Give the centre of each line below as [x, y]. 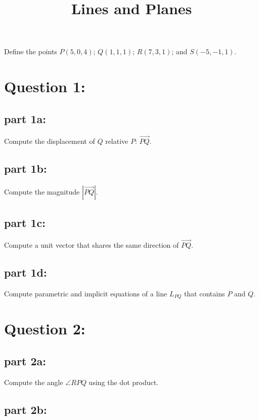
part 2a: [25, 361]
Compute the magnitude [42, 191]
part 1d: [26, 272]
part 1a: [25, 118]
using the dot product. [124, 382]
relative [117, 141]
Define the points [31, 51]
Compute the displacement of [50, 141]
